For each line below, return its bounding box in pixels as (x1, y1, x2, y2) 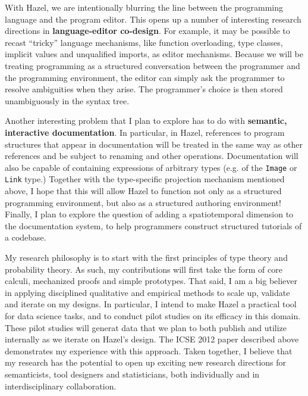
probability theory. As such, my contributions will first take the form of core (5, 263, 282, 275)
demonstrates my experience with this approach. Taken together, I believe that (5, 344, 293, 357)
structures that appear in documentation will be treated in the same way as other (5, 138, 303, 150)
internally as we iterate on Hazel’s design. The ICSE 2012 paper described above (5, 333, 299, 345)
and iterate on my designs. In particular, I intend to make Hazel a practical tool (5, 298, 297, 310)
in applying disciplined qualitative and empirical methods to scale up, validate (5, 286, 290, 298)
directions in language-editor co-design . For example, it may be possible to (5, 24, 290, 37)
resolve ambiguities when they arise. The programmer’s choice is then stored (5, 83, 283, 95)
